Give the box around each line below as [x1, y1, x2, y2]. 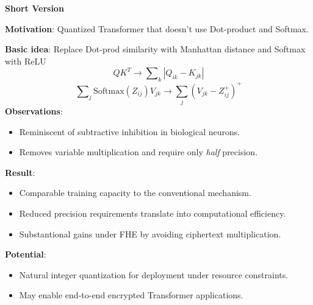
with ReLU [5, 54, 46, 67]
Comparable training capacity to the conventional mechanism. [19, 186, 251, 199]
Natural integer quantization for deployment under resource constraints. [19, 268, 289, 281]
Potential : [5, 248, 46, 261]
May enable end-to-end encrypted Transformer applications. [19, 289, 243, 301]
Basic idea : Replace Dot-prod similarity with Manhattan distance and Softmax [5, 43, 306, 55]
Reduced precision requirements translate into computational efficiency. [19, 206, 286, 219]
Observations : [5, 105, 63, 117]
